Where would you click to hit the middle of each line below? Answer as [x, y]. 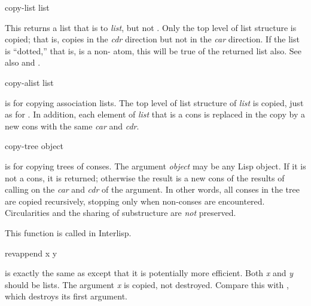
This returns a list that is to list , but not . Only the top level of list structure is [151, 27]
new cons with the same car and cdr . [72, 126]
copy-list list [27, 7]
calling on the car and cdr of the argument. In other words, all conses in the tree [152, 189]
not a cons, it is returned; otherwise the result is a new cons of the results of [145, 177]
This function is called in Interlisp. [68, 232]
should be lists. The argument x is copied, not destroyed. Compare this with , [147, 284]
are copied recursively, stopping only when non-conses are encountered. [135, 201]
